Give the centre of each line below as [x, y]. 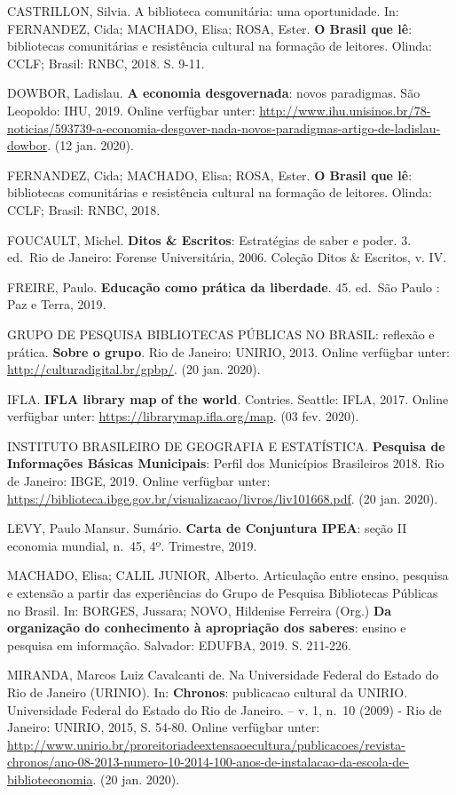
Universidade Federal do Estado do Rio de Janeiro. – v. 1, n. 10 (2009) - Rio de [224, 709]
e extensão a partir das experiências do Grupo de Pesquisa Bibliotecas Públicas [223, 593]
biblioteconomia [50, 779]
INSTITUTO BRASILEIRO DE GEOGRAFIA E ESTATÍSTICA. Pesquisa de [226, 445]
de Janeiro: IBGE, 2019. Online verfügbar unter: [139, 481]
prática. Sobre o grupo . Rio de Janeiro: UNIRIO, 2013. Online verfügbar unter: [228, 351]
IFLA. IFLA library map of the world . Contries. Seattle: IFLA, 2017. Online [228, 398]
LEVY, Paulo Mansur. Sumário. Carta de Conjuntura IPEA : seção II [207, 528]
